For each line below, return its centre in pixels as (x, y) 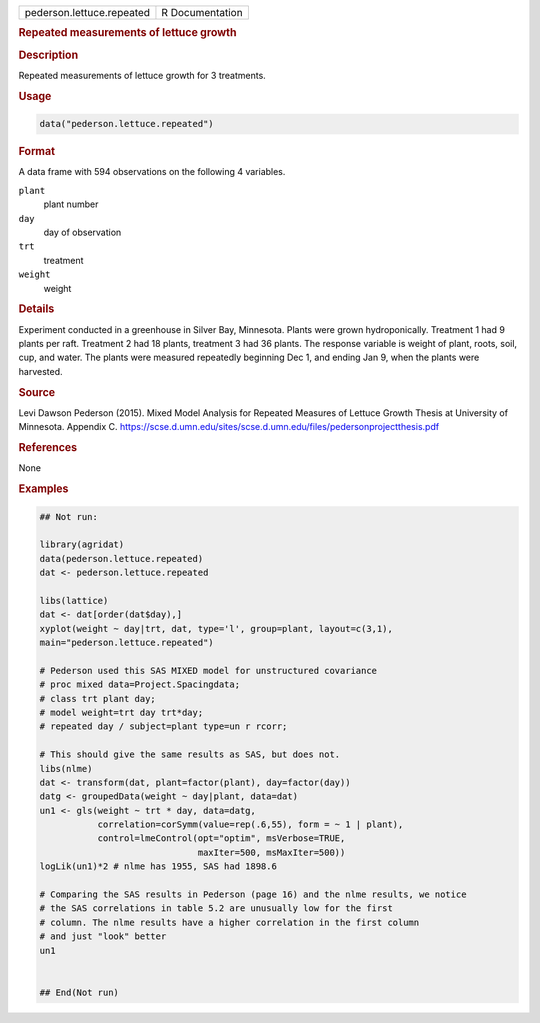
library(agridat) (82, 544)
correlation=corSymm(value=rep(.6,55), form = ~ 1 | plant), (250, 824)
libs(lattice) (74, 600)
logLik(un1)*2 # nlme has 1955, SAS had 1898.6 (158, 866)
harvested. (40, 371)
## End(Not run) (79, 992)
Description (48, 55)
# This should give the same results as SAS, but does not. (190, 754)
